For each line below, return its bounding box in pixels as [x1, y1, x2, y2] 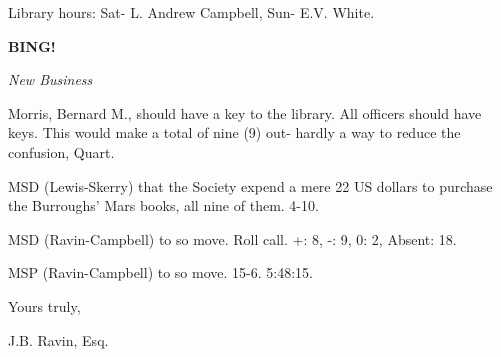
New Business [8, 69, 93, 90]
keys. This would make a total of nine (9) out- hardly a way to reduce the [8, 122, 461, 143]
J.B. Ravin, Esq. [8, 329, 109, 350]
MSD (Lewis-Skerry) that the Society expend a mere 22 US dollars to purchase [8, 175, 493, 196]
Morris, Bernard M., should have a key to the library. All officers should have [8, 102, 482, 123]
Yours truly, [8, 295, 81, 316]
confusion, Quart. [8, 141, 115, 162]
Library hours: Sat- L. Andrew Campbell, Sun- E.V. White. [8, 2, 375, 22]
